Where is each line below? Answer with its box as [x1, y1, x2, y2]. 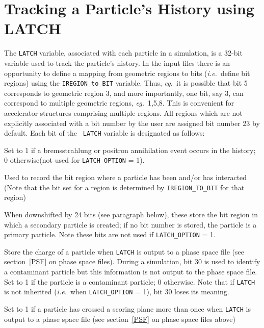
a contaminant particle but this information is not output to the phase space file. [4, 266, 257, 277]
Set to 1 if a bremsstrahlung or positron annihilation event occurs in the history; [4, 144, 256, 155]
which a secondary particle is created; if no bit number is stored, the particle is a [4, 219, 257, 230]
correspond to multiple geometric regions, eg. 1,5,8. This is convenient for [4, 97, 234, 108]
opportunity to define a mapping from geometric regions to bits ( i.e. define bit [4, 67, 250, 78]
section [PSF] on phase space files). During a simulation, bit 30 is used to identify [4, 256, 260, 267]
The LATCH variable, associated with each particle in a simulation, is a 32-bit [4, 47, 243, 58]
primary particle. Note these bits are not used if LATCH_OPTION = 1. [4, 229, 216, 240]
